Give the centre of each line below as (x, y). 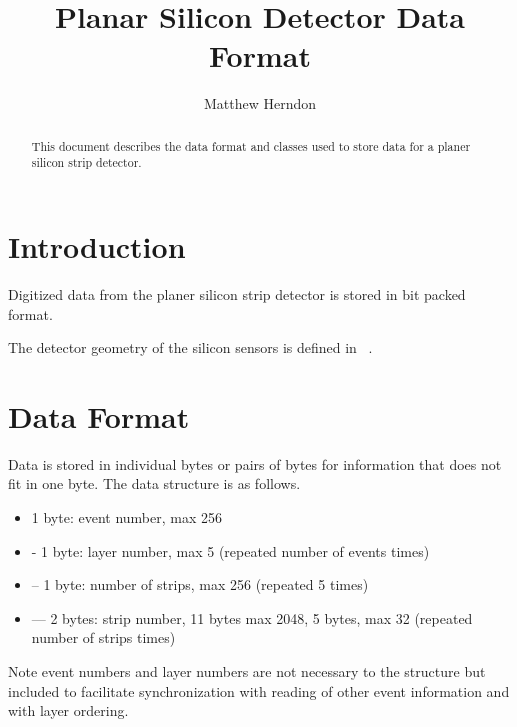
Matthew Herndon (260, 103)
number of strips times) (103, 637)
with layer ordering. (68, 710)
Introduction (97, 246)
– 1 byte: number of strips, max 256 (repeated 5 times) (200, 584)
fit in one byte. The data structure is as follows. (154, 483)
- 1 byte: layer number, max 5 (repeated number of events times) (230, 550)
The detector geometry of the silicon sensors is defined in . (190, 347)
